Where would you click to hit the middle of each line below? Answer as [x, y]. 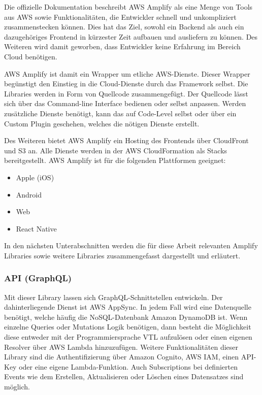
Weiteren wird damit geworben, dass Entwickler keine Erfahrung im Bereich [122, 46]
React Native [36, 228]
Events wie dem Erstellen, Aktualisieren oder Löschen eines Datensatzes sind [124, 376]
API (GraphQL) [38, 278]
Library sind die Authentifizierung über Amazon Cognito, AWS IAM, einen [122, 357]
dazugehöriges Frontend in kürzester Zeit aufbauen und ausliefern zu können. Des [131, 36]
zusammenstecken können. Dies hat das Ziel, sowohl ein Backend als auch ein [124, 27]
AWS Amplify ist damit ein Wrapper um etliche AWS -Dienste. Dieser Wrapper [127, 73]
